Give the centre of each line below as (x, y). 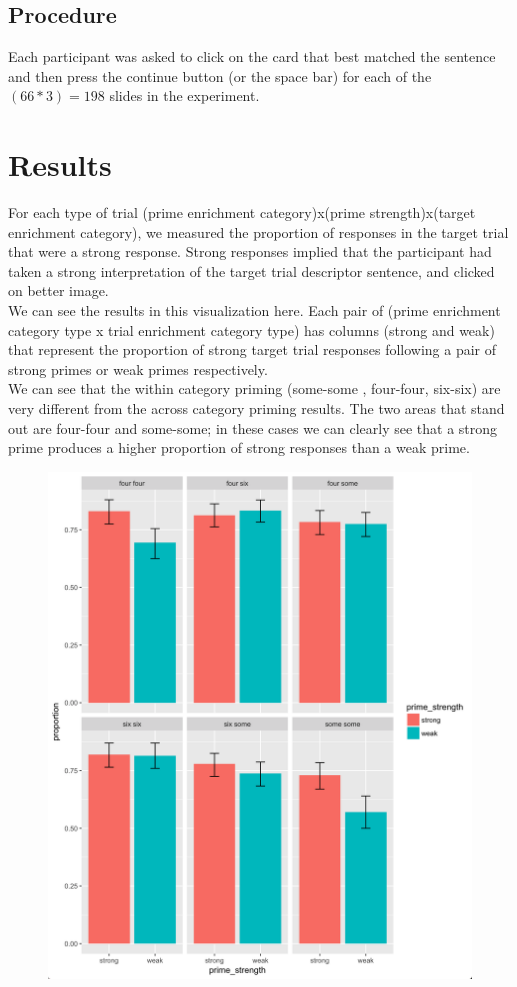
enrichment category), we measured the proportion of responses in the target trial (258, 231)
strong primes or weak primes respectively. (138, 368)
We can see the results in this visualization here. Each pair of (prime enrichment (254, 310)
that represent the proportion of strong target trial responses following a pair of (252, 349)
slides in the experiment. (184, 95)
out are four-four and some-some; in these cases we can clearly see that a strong (253, 427)
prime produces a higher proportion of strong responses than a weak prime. (239, 447)
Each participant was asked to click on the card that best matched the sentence (252, 56)
